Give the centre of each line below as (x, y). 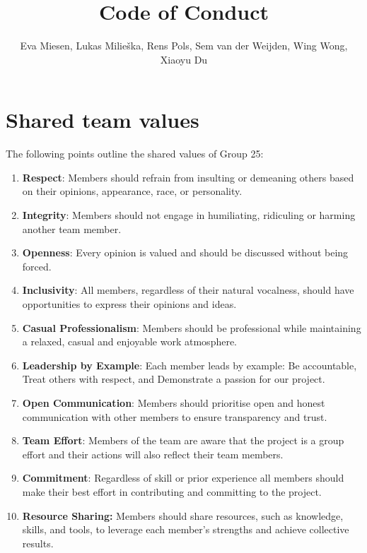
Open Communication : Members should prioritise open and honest (174, 402)
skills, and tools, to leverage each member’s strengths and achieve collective (186, 529)
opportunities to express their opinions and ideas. (129, 304)
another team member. (72, 228)
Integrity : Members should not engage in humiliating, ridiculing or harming (189, 215)
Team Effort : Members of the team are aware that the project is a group (183, 440)
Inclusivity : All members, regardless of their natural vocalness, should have (188, 290)
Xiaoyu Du (184, 59)
